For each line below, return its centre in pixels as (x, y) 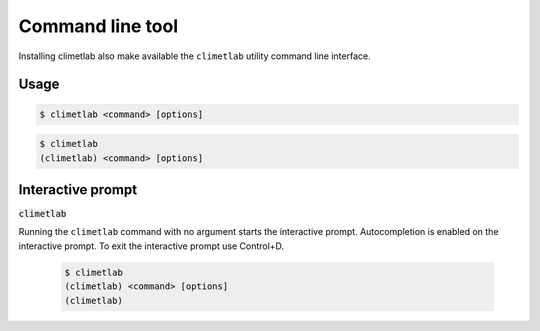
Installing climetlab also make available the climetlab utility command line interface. (194, 56)
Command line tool (98, 26)
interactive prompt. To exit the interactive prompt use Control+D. (151, 246)
